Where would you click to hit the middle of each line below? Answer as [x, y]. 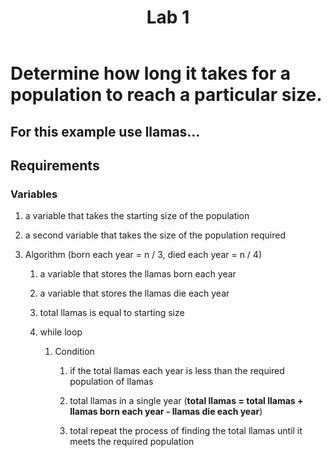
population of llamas [111, 382]
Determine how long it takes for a [150, 73]
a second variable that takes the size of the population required [155, 235]
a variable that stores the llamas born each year [138, 274]
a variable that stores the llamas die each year [134, 293]
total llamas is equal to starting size [112, 313]
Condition [74, 352]
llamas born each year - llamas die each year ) [166, 412]
